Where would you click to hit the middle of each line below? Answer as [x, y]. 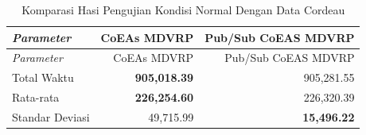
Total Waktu [43, 77]
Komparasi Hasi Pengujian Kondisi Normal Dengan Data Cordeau [183, 10]
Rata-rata [36, 97]
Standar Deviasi [51, 116]
